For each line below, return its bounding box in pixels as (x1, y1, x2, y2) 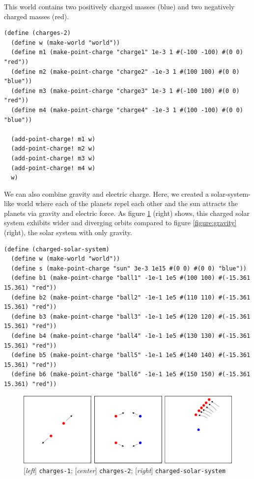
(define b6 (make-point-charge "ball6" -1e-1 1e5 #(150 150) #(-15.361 (11, 371, 251, 378)
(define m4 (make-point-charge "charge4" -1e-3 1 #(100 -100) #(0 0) (11, 106, 243, 114)
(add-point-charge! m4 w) (11, 164, 96, 172)
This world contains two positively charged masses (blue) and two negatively (4, 1, 235, 11)
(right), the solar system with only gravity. (4, 227, 132, 238)
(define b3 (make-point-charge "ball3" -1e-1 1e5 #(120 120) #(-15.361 (11, 313, 251, 320)
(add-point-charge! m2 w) (11, 145, 96, 152)
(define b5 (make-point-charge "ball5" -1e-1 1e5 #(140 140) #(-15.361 (11, 352, 251, 359)
